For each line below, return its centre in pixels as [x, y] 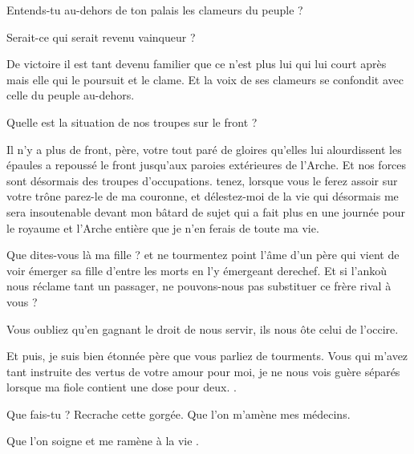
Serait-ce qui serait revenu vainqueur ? [101, 36]
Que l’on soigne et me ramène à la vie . [103, 441]
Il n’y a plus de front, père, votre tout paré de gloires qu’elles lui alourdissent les [204, 149]
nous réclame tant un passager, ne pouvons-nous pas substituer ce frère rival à [199, 286]
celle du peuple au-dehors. [71, 95]
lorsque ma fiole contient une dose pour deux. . [122, 387]
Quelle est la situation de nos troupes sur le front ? [132, 122]
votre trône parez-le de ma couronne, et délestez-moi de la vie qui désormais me [203, 196]
